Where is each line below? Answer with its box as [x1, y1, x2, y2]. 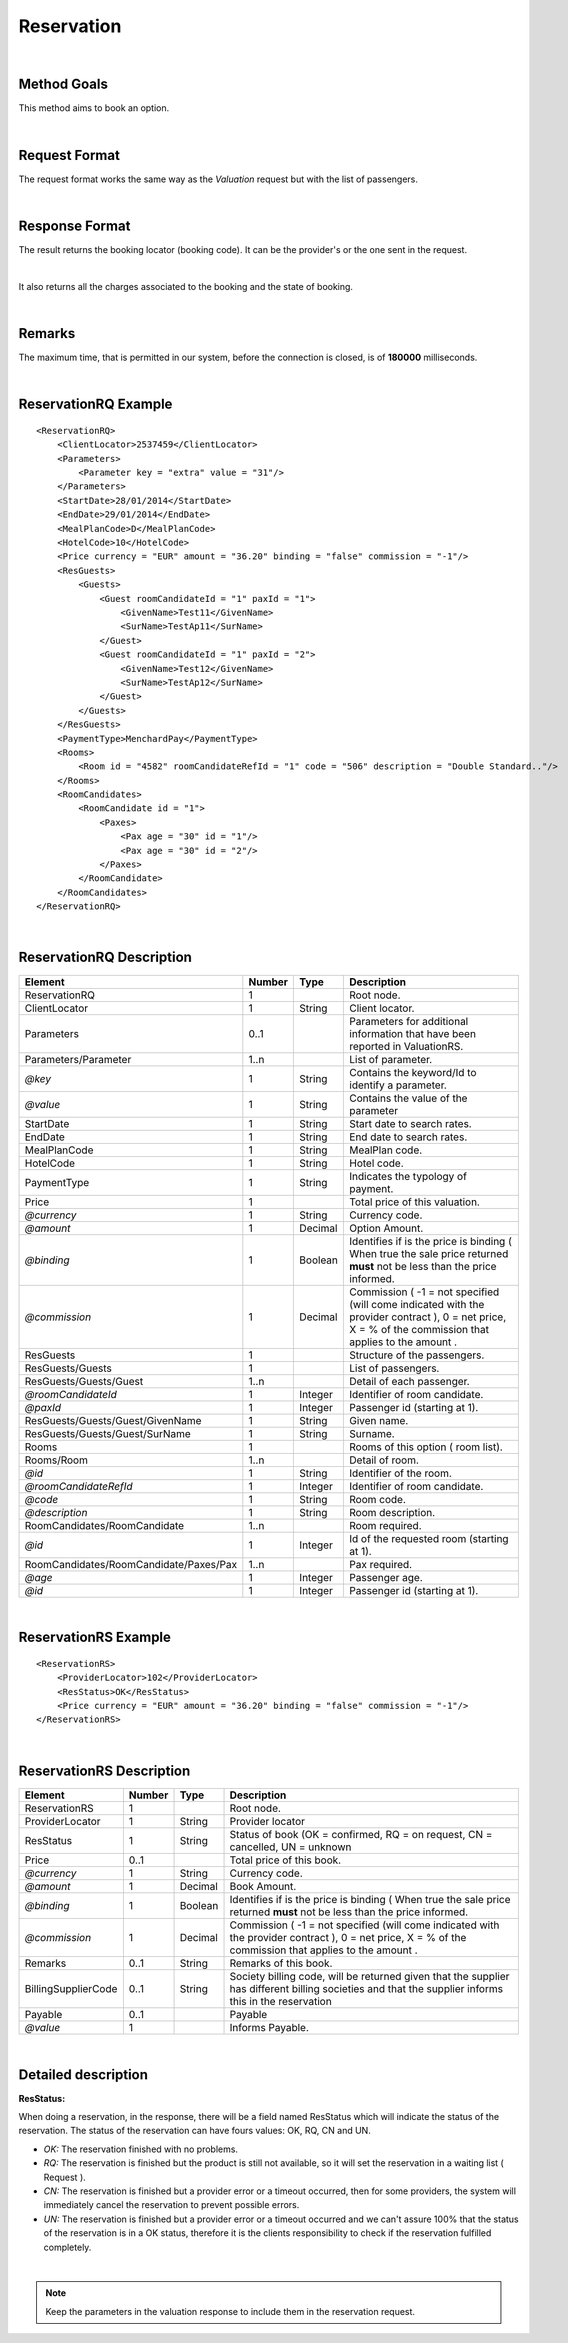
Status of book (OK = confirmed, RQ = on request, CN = [229, 1827, 493, 1841]
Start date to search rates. [349, 1116, 472, 1130]
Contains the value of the [349, 1091, 468, 1105]
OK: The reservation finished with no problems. [43, 2143, 239, 2155]
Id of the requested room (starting [349, 1531, 509, 1545]
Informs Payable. [229, 2020, 310, 2034]
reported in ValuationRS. [349, 1039, 464, 1053]
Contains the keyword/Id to [349, 1065, 477, 1079]
